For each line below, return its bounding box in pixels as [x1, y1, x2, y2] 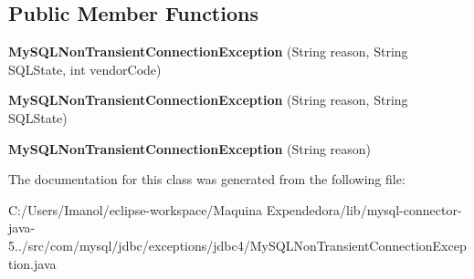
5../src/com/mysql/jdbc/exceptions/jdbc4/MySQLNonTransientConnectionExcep [8, 235, 467, 254]
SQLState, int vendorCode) [8, 59, 162, 78]
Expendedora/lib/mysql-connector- [266, 200, 462, 219]
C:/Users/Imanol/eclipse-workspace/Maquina [8, 200, 263, 219]
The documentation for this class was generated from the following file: [8, 170, 406, 189]
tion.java [8, 253, 57, 273]
